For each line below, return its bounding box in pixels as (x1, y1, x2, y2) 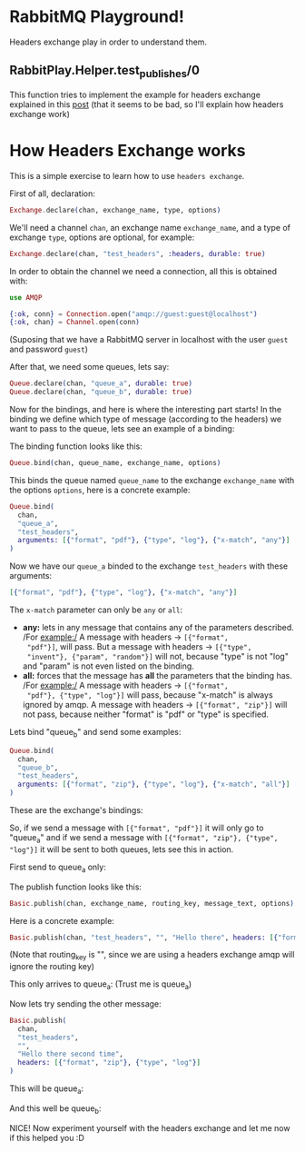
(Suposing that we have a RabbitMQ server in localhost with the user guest (9, 334, 289, 345)
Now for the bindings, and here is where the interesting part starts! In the (9, 404, 282, 414)
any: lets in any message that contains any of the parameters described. (22, 622, 295, 632)
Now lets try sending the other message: (9, 998, 162, 1009)
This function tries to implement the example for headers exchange (9, 89, 261, 100)
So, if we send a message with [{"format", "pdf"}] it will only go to (9, 822, 264, 833)
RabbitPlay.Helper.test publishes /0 (9, 63, 200, 81)
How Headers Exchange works (9, 141, 246, 161)
